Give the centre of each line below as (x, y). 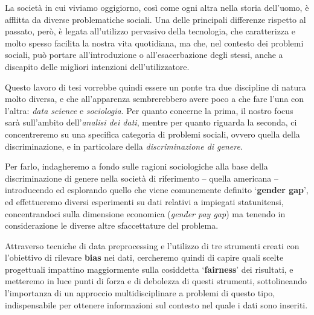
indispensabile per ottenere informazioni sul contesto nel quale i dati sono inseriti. (156, 304)
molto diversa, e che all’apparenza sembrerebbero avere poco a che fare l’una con (155, 99)
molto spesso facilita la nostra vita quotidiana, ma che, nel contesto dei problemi (154, 43)
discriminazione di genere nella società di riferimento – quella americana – (142, 178)
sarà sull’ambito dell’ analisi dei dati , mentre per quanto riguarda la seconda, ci (151, 122)
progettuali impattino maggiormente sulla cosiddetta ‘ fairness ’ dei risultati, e (149, 269)
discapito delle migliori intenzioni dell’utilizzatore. (97, 66)
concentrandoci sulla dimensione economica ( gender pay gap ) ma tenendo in (145, 213)
